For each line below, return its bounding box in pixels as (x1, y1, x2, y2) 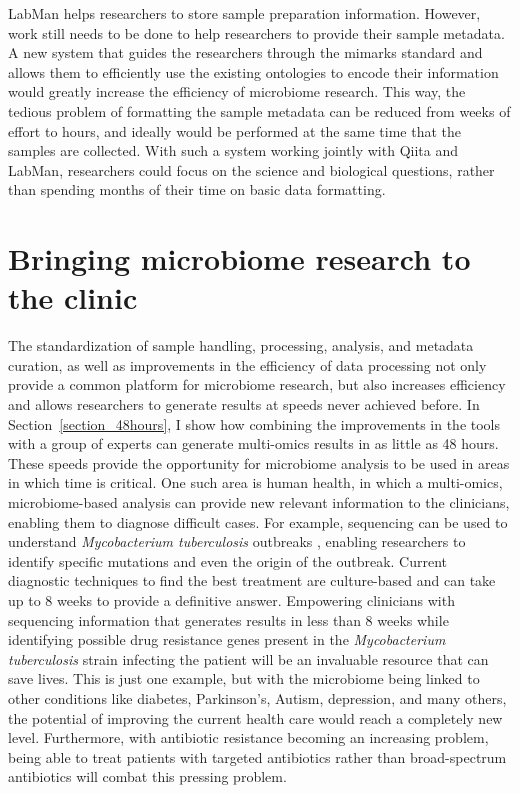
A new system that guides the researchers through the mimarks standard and (8, 42, 483, 63)
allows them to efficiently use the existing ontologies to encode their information (8, 61, 499, 82)
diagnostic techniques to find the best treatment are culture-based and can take (8, 570, 496, 591)
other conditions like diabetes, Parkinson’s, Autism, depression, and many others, (8, 687, 507, 708)
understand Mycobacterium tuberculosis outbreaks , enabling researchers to (8, 531, 466, 552)
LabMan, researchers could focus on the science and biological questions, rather (8, 159, 495, 180)
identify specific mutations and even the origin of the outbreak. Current (8, 550, 448, 571)
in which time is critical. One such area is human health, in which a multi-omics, (8, 472, 503, 493)
